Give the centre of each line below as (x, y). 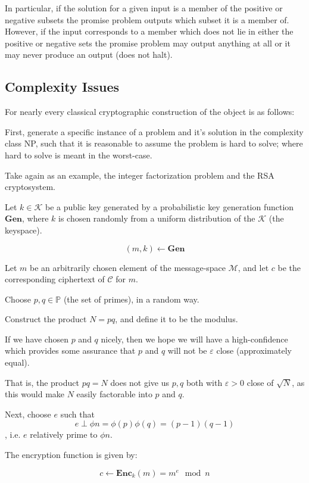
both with (204, 382)
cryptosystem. (30, 187)
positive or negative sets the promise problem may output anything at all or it (148, 43)
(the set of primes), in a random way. (131, 299)
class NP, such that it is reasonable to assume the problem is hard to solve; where (154, 143)
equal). (17, 362)
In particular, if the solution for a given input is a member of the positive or (144, 8)
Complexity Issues (62, 87)
